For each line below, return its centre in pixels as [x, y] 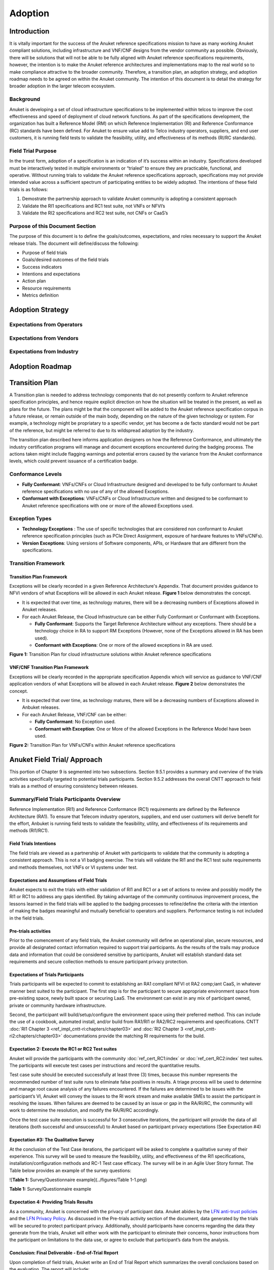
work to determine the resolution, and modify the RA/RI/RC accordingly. [84, 1110]
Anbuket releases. [41, 707]
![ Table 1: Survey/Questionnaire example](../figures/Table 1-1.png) [78, 1180]
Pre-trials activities [30, 931]
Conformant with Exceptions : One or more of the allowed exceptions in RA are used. [124, 645]
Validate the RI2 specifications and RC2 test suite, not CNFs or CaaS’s [95, 213]
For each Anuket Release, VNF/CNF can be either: [74, 714]
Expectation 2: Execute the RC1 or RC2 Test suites [63, 1049]
